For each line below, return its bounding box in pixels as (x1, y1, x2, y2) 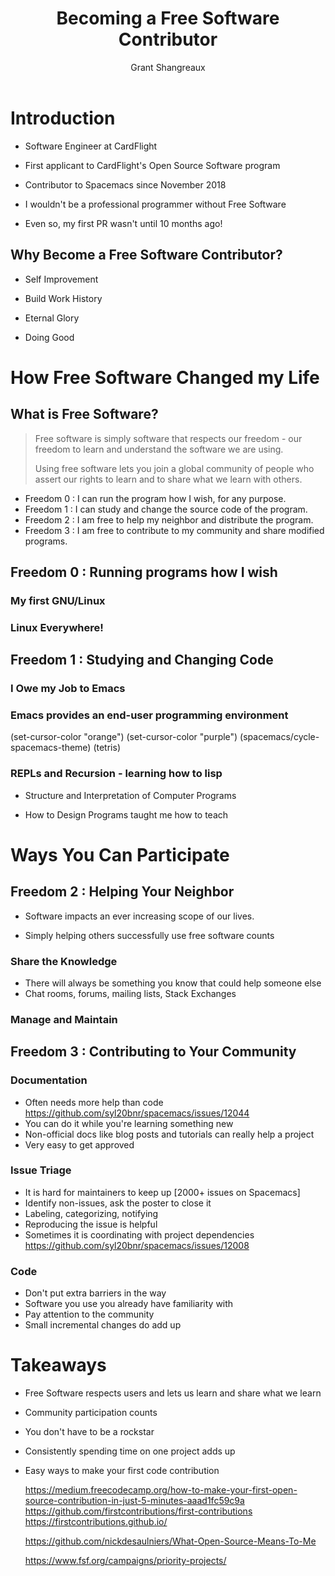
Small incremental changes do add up (24, 1319, 182, 1331)
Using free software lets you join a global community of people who (34, 462, 315, 474)
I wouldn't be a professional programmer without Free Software (24, 198, 287, 210)
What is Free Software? (10, 406, 159, 423)
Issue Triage (10, 1163, 72, 1177)
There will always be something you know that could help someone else (24, 977, 322, 989)
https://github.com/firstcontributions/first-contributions (24, 1505, 253, 1517)
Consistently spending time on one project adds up (24, 1445, 236, 1457)
